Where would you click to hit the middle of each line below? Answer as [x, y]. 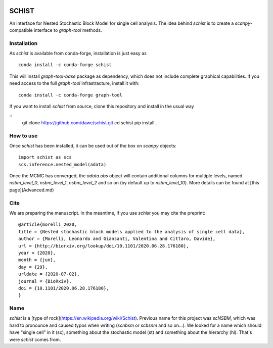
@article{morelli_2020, [48, 225]
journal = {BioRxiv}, [45, 281]
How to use [24, 135]
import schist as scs [45, 157]
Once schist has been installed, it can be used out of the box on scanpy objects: [93, 145]
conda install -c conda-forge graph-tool [70, 95]
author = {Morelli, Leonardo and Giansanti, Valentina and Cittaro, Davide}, [117, 239]
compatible [21, 30]
